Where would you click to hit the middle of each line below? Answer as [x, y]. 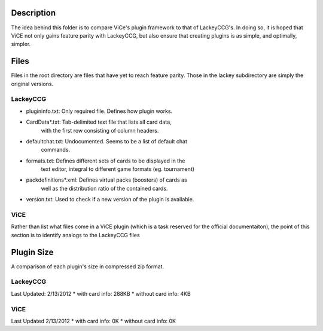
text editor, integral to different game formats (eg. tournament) [118, 169]
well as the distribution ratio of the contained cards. [104, 188]
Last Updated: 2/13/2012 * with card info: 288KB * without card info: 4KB [101, 293]
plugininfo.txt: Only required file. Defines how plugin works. [99, 111]
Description [33, 13]
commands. [56, 150]
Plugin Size [32, 252]
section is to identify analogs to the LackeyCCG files [75, 235]
